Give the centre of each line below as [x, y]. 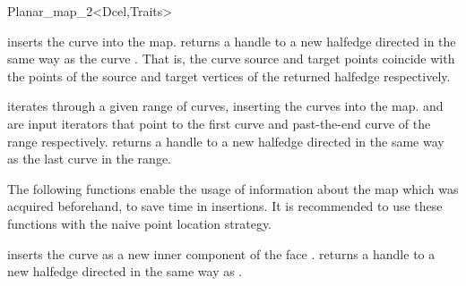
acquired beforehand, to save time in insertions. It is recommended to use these [225, 206]
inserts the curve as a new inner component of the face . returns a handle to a [221, 253]
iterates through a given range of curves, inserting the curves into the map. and [225, 106]
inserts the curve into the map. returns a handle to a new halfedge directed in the [232, 41]
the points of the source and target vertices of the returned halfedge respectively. [229, 76]
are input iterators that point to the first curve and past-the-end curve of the [219, 123]
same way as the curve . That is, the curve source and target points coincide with [231, 59]
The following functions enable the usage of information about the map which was [233, 188]
